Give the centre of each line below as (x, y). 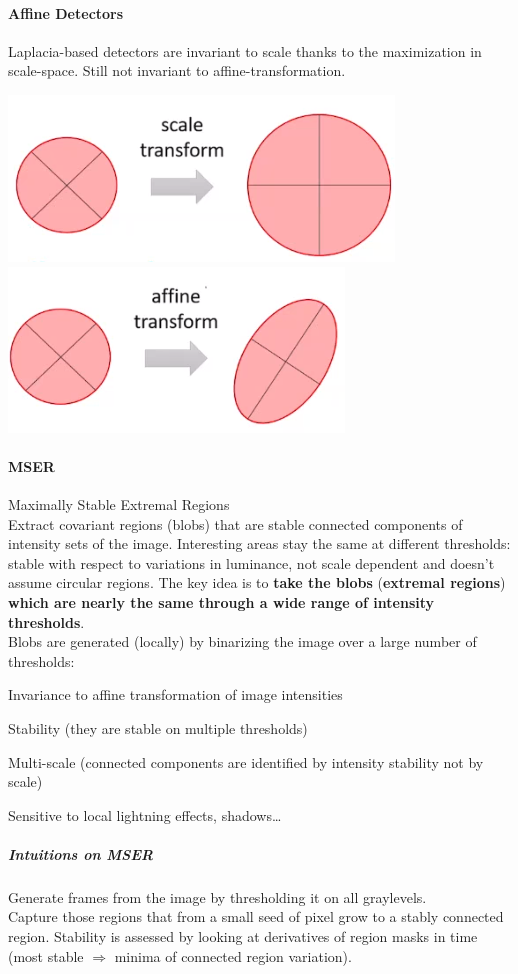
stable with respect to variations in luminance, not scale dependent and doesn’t (251, 562)
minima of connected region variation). (233, 955)
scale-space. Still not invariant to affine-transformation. (177, 70)
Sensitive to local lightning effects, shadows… (145, 814)
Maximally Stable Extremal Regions (119, 503)
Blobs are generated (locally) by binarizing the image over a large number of (242, 641)
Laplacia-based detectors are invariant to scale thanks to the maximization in (245, 50)
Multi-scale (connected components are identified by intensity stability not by (246, 761)
